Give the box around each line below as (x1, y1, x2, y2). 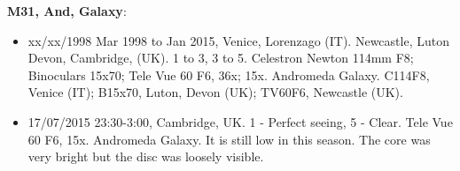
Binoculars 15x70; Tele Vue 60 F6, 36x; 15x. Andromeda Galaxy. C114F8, (27, 65, 430, 84)
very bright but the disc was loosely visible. (27, 147, 264, 166)
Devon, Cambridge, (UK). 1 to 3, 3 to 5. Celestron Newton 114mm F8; (27, 48, 414, 67)
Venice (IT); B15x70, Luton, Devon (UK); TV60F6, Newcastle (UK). (27, 83, 403, 101)
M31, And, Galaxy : (7, 2, 127, 19)
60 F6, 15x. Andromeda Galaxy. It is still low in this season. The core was (27, 130, 431, 148)
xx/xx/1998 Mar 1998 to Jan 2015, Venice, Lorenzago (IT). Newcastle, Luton (27, 31, 449, 49)
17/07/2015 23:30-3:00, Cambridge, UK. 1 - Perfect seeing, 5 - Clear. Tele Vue (27, 112, 453, 130)
